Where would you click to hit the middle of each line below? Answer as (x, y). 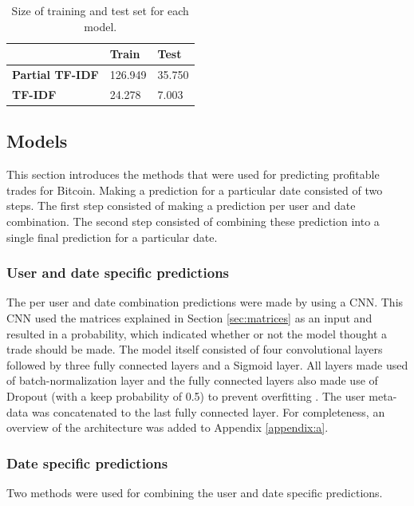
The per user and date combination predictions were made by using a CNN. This (205, 302)
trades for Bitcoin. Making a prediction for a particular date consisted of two (195, 190)
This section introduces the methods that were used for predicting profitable (193, 174)
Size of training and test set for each (100, 10)
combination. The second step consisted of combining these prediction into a (193, 221)
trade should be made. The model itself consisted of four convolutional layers (195, 349)
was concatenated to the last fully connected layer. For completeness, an (208, 411)
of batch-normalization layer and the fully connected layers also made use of (192, 380)
